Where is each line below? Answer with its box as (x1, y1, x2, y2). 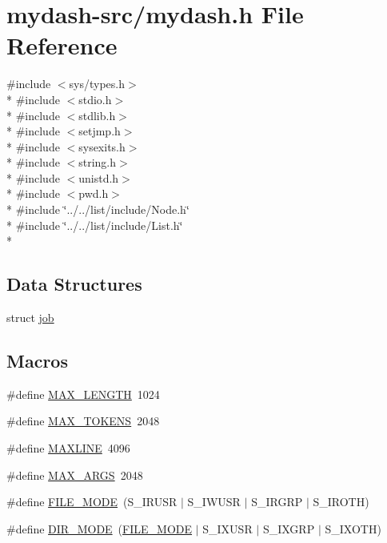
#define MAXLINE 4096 (6, 440, 130, 457)
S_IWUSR (187, 493, 241, 510)
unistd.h (78, 169, 119, 186)
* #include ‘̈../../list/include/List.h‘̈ (6, 216, 183, 233)
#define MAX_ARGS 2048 (6, 466, 143, 483)
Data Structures (6, 271, 142, 296)
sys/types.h (69, 75, 126, 92)
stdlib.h (78, 107, 116, 123)
